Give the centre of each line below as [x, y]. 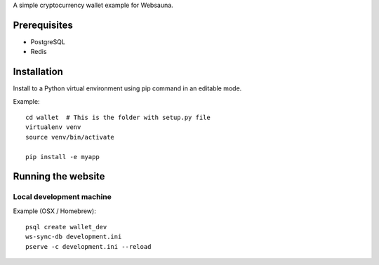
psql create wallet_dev [66, 227]
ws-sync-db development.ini [74, 237]
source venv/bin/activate [70, 137]
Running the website [59, 176]
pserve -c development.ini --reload [88, 246]
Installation [38, 72]
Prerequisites [43, 25]
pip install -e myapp [62, 157]
